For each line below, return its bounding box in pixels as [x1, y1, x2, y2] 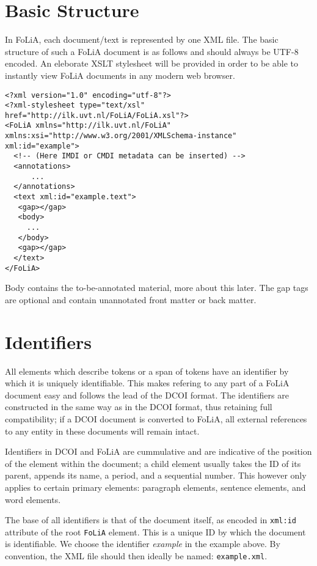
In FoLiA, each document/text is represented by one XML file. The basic [5, 33, 279, 46]
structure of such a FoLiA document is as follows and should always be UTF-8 [5, 45, 299, 57]
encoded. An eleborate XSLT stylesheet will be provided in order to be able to [5, 57, 299, 70]
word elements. [5, 493, 61, 505]
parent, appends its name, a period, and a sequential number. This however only [5, 469, 307, 482]
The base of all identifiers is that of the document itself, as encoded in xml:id [5, 513, 296, 526]
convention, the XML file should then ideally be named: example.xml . [5, 549, 268, 562]
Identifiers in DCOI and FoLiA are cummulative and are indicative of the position [5, 445, 312, 458]
